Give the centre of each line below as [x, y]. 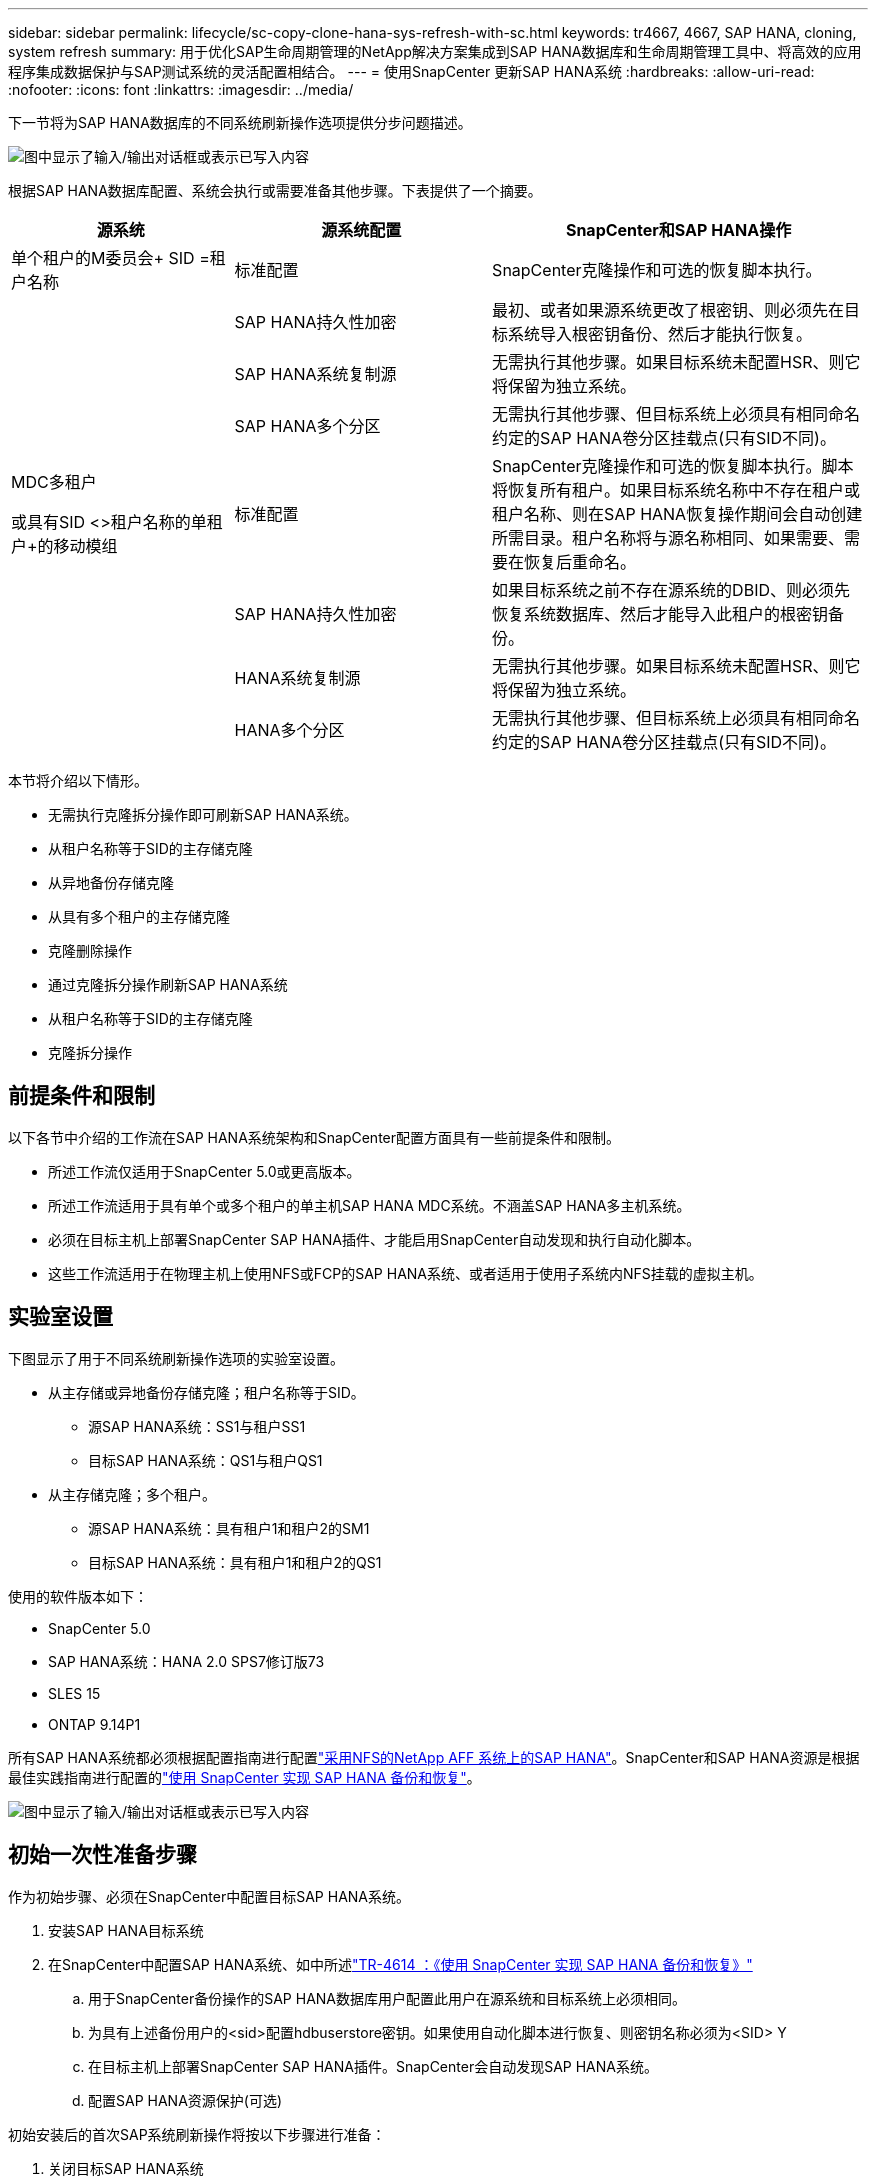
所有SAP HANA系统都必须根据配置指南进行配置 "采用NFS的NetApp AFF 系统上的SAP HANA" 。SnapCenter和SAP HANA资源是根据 [434, 1757]
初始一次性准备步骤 [102, 1855]
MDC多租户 [54, 482]
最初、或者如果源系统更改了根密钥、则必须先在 [668, 310]
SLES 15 [74, 1693]
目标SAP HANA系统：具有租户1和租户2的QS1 [235, 1562]
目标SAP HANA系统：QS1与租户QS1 [205, 1460]
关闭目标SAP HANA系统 [126, 2168]
